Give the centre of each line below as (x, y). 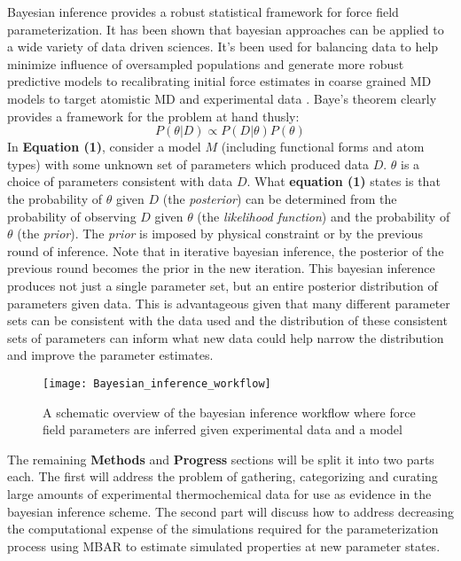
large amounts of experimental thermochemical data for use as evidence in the (219, 493)
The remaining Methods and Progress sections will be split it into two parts (221, 459)
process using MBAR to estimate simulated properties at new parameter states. (224, 545)
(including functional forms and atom (323, 147)
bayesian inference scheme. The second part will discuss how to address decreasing (230, 511)
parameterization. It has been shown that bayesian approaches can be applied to (226, 29)
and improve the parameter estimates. (110, 355)
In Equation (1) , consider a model (104, 147)
